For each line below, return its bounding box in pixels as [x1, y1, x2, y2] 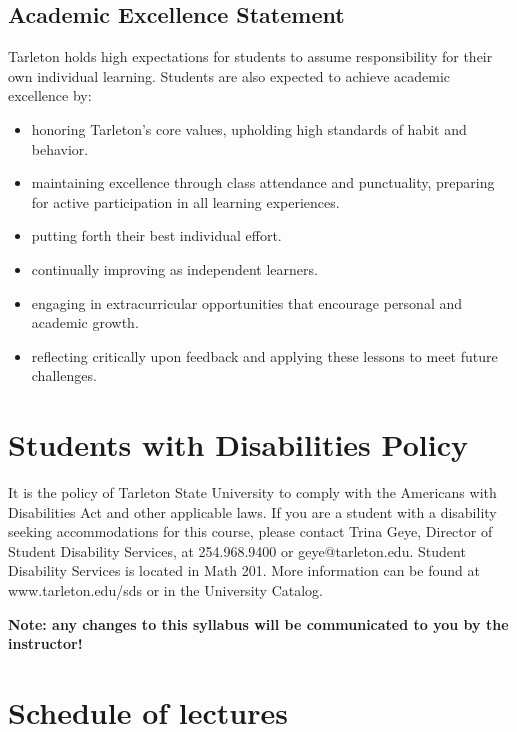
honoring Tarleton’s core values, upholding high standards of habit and [31, 118, 467, 139]
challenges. [31, 365, 97, 386]
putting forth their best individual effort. [31, 225, 282, 246]
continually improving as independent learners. [31, 258, 318, 279]
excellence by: [8, 85, 92, 106]
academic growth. [31, 312, 139, 333]
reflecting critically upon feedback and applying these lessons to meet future [31, 345, 498, 366]
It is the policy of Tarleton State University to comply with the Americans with [8, 482, 497, 503]
